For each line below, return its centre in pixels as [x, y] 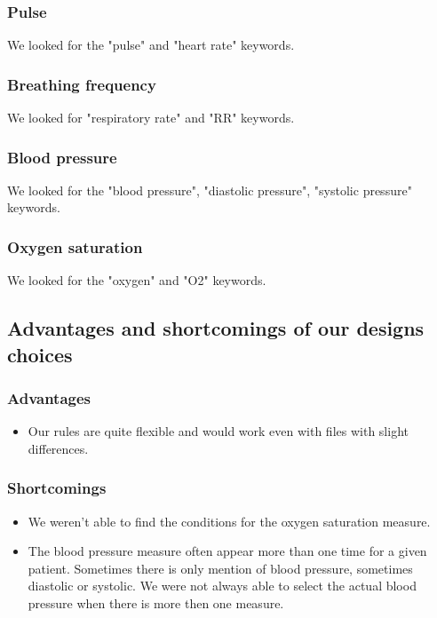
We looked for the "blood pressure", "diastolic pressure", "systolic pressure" [210, 190]
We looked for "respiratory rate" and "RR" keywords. [151, 118]
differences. [58, 448]
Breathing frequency [82, 84]
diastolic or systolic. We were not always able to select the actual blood [222, 586]
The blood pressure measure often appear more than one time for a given [227, 551]
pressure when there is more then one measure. [156, 603]
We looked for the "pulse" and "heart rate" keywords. [151, 45]
